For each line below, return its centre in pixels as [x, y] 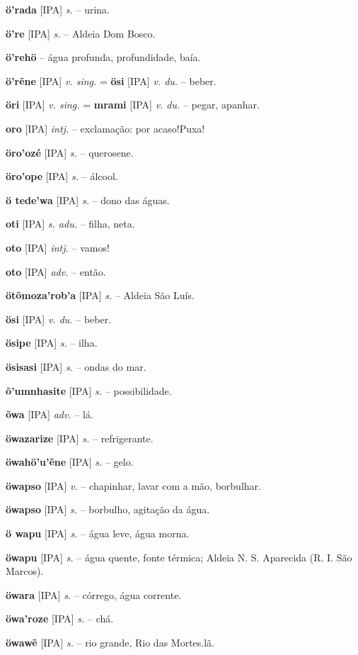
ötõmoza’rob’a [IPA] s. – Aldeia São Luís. [100, 295]
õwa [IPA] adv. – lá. [50, 414]
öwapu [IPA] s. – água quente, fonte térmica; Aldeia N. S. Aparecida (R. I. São [179, 557]
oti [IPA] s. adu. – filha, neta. [70, 224]
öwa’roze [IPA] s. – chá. [60, 618]
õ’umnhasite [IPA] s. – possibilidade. [89, 390]
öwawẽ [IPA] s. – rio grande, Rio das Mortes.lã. [110, 643]
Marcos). [25, 571]
